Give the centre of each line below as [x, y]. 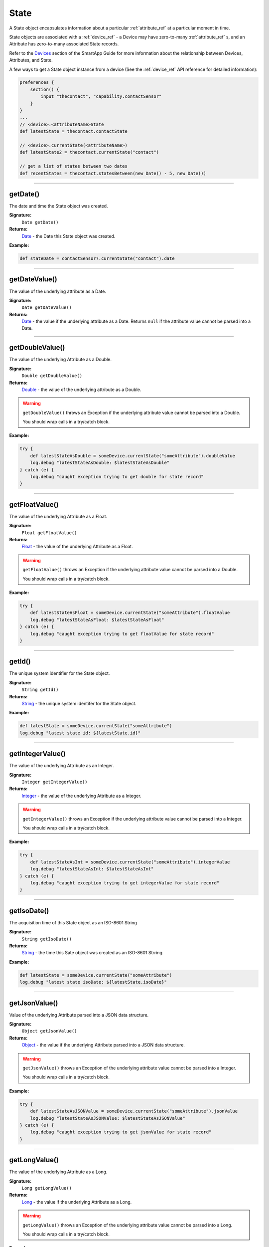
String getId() [40, 690]
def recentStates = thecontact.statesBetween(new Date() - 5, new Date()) [113, 173]
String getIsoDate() [47, 939]
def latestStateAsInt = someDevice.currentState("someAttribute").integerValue [130, 862]
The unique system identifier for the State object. [60, 673]
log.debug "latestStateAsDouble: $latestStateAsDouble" [100, 463]
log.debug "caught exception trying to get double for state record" [117, 477]
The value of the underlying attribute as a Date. [58, 291]
